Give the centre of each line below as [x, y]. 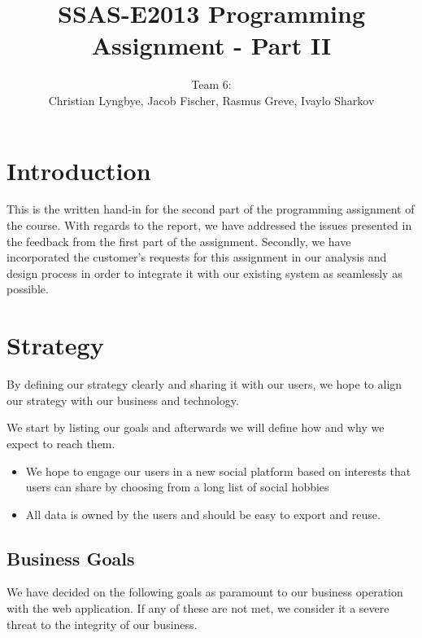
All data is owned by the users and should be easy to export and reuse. [203, 514]
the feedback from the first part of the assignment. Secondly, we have [179, 241]
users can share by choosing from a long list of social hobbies [177, 487]
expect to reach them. [61, 443]
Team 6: [211, 84]
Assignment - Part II [211, 45]
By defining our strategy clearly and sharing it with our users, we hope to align [204, 384]
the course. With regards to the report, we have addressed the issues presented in [209, 225]
